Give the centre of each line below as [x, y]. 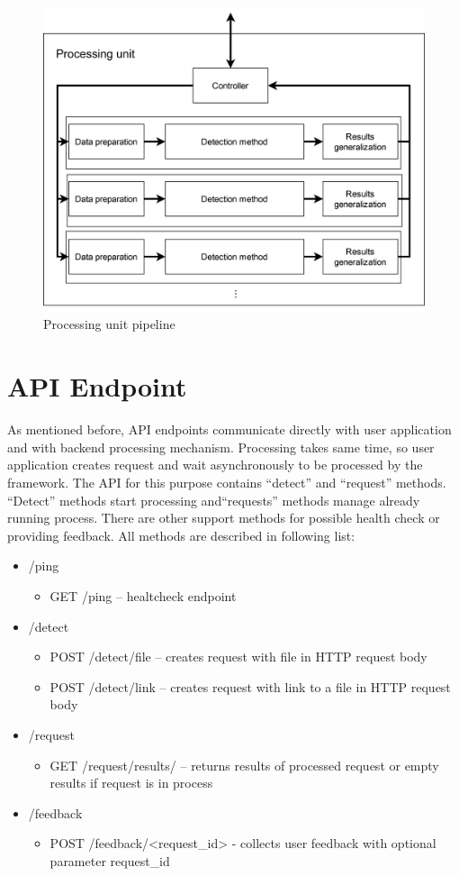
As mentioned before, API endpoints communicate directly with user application [229, 429]
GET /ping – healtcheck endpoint [143, 595]
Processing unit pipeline [109, 324]
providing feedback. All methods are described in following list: [181, 535]
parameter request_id [110, 860]
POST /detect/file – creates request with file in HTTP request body [238, 657]
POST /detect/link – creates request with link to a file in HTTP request [250, 686]
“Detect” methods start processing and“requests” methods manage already [214, 500]
